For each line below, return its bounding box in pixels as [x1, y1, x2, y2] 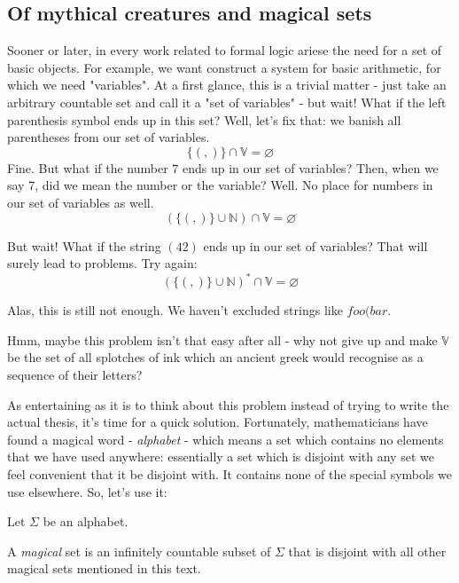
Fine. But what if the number [7, 158, 168, 177]
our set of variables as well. [7, 193, 154, 211]
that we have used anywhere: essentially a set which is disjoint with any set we [7, 447, 434, 466]
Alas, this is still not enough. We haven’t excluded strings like [7, 301, 343, 319]
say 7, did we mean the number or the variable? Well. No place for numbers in [7, 176, 433, 194]
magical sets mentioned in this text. [7, 559, 201, 578]
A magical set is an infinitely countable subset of [7, 541, 271, 560]
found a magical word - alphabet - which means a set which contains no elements [7, 429, 444, 448]
